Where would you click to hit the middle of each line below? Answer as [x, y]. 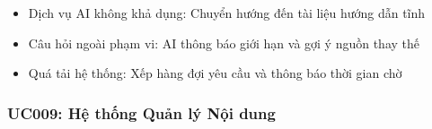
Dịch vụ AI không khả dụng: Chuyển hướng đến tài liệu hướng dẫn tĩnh [227, 13]
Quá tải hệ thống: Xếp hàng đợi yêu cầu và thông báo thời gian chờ [215, 73]
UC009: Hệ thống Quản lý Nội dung [141, 112]
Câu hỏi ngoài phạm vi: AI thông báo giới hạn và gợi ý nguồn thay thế [224, 43]
